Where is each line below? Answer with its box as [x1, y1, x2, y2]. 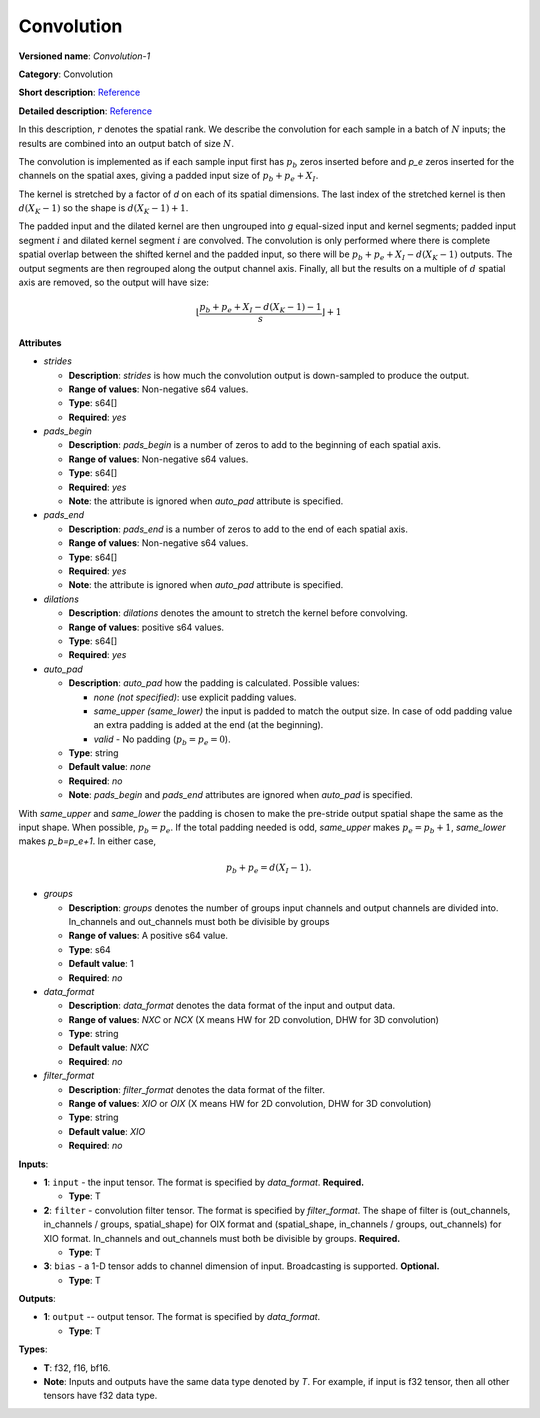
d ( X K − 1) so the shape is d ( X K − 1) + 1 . [18, 202, 189, 216]
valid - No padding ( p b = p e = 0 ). [93, 733, 231, 747]
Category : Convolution [18, 68, 114, 80]
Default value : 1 [68, 958, 134, 970]
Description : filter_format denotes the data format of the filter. [68, 1083, 325, 1095]
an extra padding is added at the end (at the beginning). [93, 719, 324, 731]
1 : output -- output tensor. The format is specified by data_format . [43, 1311, 321, 1323]
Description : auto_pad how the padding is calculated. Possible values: [68, 677, 360, 689]
